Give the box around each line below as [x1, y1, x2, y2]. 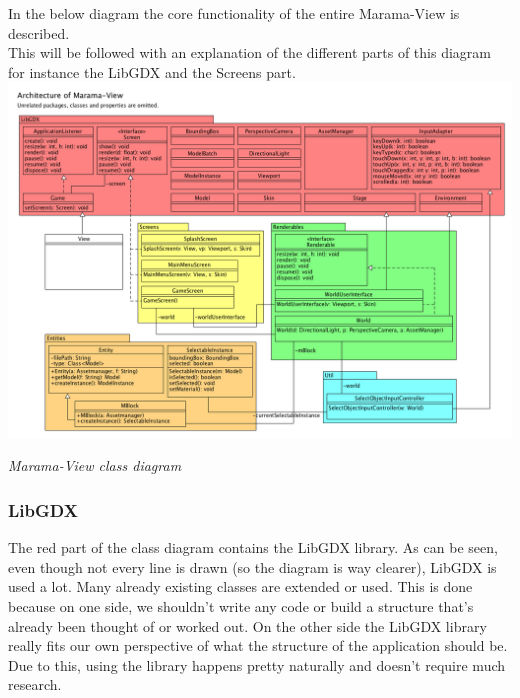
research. [8, 674, 62, 695]
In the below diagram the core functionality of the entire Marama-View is [8, 3, 460, 23]
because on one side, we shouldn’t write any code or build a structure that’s [8, 595, 474, 616]
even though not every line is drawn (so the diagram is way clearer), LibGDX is [8, 556, 497, 577]
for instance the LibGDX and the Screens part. [8, 61, 296, 82]
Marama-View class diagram [8, 455, 182, 476]
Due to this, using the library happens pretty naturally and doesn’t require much [8, 654, 506, 675]
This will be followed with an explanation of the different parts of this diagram [8, 42, 491, 63]
